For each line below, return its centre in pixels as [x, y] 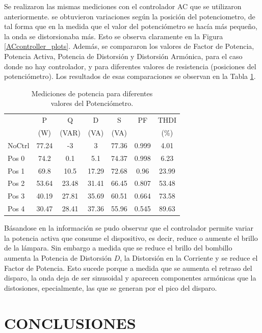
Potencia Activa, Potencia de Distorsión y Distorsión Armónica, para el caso [123, 56]
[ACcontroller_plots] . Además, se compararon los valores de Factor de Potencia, [129, 46]
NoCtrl [19, 145]
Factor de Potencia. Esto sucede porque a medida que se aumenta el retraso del [128, 268]
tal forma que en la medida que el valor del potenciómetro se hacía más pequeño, [131, 26]
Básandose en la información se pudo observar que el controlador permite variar [129, 228]
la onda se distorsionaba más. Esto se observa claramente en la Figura [114, 36]
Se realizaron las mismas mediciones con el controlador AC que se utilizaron [123, 6]
